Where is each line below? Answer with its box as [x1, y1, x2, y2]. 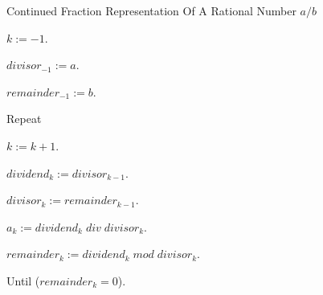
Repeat [6, 110, 42, 127]
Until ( [6, 272, 40, 289]
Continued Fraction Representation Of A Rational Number [6, 2, 296, 18]
